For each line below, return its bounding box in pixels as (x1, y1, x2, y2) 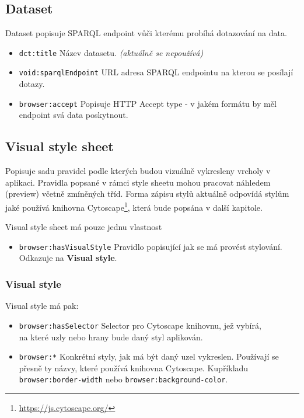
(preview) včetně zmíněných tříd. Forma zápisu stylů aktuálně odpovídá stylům (5, 187, 289, 200)
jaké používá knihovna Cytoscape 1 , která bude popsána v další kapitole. (5, 199, 263, 213)
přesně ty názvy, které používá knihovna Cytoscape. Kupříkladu (19, 361, 249, 374)
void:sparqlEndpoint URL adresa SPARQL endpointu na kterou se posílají (19, 66, 293, 78)
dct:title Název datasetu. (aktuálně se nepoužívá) (19, 46, 204, 58)
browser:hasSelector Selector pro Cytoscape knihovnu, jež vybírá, (19, 319, 261, 331)
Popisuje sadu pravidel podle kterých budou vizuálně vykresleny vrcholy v (5, 165, 271, 177)
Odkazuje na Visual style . (19, 252, 117, 264)
